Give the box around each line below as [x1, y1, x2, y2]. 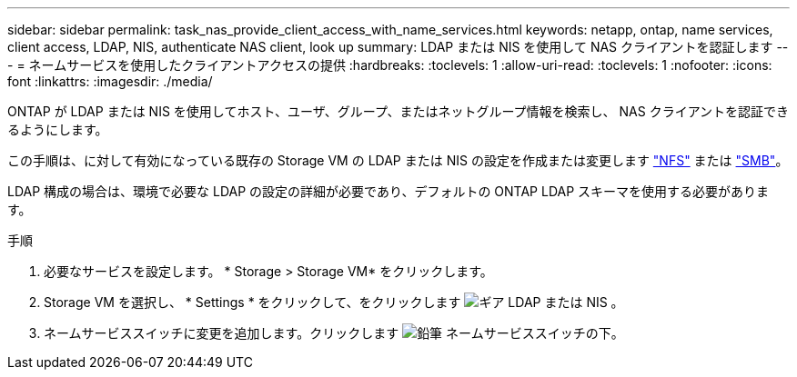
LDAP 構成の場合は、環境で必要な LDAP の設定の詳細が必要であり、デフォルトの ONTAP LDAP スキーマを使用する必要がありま [7, 184, 770, 199]
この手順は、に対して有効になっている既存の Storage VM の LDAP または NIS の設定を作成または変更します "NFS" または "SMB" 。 [7, 153, 789, 168]
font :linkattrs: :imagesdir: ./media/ [7, 74, 213, 89]
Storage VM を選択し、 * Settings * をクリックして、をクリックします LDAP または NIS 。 [44, 294, 624, 310]
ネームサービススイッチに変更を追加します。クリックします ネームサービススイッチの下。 [44, 325, 624, 341]
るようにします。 [7, 122, 108, 137]
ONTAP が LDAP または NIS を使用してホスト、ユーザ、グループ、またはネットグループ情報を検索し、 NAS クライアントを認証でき [7, 104, 790, 119]
